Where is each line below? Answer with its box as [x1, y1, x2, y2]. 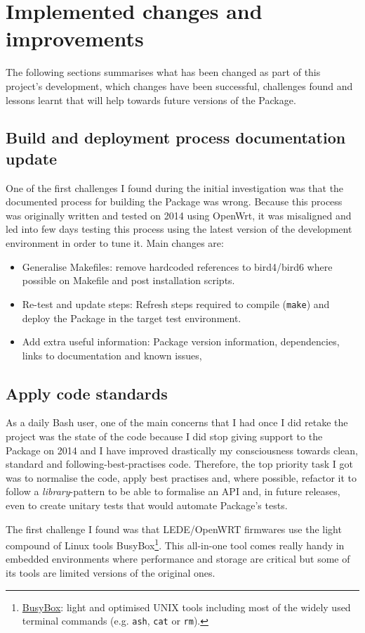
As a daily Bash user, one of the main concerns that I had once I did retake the [6, 415, 348, 430]
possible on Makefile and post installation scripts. [22, 273, 235, 288]
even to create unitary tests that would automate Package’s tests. [6, 498, 288, 513]
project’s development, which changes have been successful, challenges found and [6, 78, 353, 93]
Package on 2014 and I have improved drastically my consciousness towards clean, [6, 442, 358, 457]
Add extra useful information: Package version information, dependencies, [22, 334, 340, 349]
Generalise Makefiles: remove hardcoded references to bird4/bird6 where [22, 259, 333, 274]
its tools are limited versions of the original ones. [6, 565, 215, 580]
